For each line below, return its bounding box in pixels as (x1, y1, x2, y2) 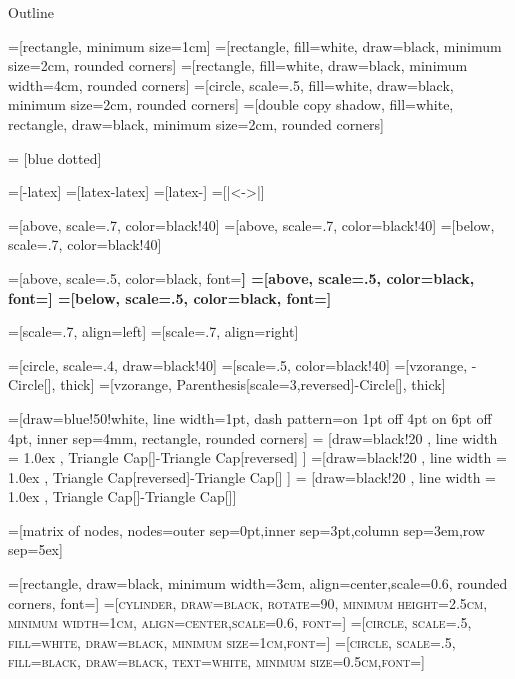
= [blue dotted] (8, 147, 102, 168)
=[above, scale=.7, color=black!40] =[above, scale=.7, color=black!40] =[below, (8, 214, 495, 235)
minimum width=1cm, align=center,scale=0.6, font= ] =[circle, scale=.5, (8, 612, 472, 633)
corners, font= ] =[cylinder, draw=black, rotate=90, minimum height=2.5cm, (8, 592, 488, 613)
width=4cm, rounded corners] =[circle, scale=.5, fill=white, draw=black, (8, 74, 454, 95)
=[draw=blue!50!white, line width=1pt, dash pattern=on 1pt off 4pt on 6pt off (8, 407, 492, 428)
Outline (8, 2, 54, 22)
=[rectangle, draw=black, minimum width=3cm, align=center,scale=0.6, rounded (8, 573, 508, 594)
